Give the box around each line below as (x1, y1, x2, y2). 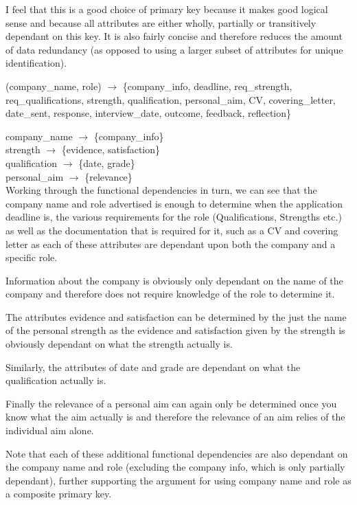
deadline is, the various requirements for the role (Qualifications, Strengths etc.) (5, 210, 342, 224)
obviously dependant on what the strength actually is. (5, 337, 233, 351)
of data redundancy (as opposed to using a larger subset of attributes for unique (5, 42, 343, 56)
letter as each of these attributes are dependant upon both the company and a (5, 236, 336, 251)
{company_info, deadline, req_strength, (122, 78, 292, 93)
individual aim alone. (5, 423, 94, 438)
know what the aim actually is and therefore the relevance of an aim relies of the (5, 409, 345, 424)
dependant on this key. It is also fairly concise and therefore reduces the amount (5, 29, 343, 43)
